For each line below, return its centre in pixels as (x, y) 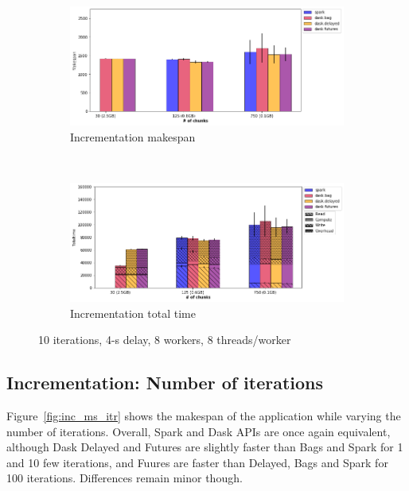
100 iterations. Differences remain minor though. (125, 478)
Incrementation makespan (133, 137)
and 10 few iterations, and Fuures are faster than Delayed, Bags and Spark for (197, 462)
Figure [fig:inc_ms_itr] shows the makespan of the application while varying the (204, 416)
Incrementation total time (133, 313)
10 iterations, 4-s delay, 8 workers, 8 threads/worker (165, 340)
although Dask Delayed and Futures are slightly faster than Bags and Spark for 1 (205, 447)
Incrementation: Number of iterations (165, 383)
